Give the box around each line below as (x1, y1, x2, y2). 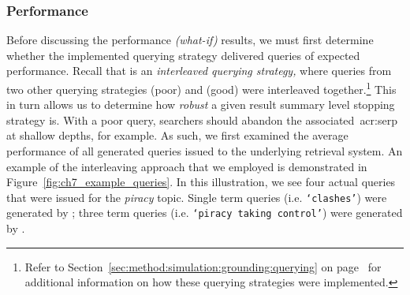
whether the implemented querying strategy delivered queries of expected (6, 47, 360, 63)
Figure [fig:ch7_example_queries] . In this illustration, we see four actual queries (6, 174, 396, 190)
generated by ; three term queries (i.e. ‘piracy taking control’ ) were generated (6, 204, 403, 221)
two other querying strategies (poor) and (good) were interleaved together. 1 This (6, 79, 397, 97)
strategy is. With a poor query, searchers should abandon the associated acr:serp (6, 111, 397, 128)
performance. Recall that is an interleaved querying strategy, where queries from (6, 62, 392, 79)
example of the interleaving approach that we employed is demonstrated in (6, 158, 367, 174)
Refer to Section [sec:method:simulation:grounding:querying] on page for (24, 258, 382, 274)
